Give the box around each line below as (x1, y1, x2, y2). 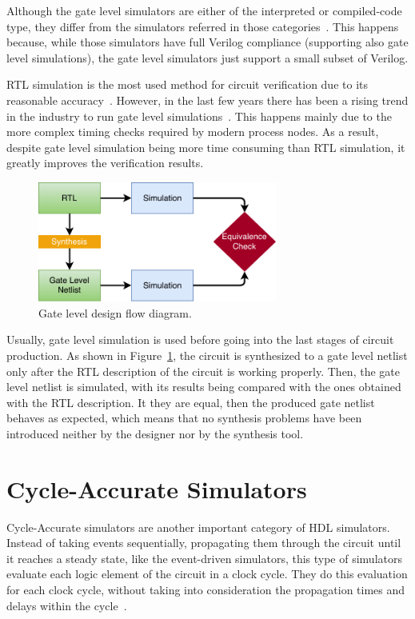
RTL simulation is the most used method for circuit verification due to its (6, 76, 368, 93)
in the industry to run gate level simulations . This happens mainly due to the (6, 107, 392, 124)
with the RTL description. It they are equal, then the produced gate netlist (6, 393, 375, 410)
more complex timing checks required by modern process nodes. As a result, (6, 123, 379, 140)
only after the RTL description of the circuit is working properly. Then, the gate (6, 362, 400, 379)
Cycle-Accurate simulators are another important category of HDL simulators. (6, 518, 390, 535)
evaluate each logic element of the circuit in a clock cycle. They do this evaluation (6, 565, 408, 582)
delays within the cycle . (6, 597, 127, 613)
